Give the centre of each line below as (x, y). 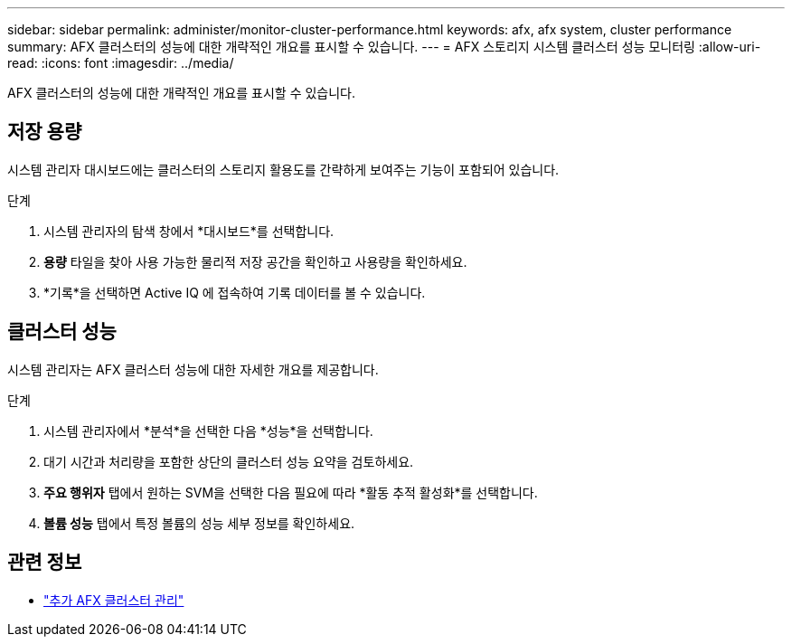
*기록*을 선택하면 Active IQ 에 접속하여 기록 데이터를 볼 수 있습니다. (235, 292)
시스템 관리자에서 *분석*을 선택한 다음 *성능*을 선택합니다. (208, 431)
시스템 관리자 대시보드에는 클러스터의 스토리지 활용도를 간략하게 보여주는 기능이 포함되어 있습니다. (283, 169)
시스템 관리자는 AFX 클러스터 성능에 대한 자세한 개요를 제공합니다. (193, 369)
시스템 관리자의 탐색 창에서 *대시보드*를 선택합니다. (189, 231)
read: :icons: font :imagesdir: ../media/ (121, 63)
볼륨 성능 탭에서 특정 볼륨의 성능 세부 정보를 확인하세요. (199, 523)
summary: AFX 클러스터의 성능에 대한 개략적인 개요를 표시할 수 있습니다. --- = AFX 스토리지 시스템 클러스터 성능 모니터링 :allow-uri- (384, 47)
